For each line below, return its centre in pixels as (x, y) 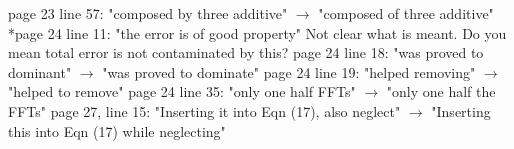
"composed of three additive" (406, 13)
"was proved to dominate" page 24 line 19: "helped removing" (289, 71)
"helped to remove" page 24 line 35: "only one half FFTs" (182, 91)
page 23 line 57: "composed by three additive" (148, 13)
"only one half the (441, 91)
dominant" (40, 71)
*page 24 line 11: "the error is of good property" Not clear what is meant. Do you (257, 32)
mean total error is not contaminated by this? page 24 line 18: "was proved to (246, 52)
